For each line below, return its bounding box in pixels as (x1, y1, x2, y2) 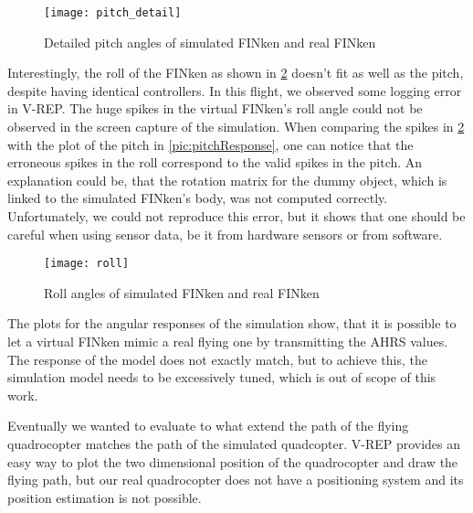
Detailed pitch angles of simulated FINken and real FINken (44, 32, 376, 51)
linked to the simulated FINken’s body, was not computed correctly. (7, 188, 388, 208)
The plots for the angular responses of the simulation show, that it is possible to (7, 314, 457, 333)
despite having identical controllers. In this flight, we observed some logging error (7, 80, 462, 100)
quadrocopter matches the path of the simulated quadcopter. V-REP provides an (7, 434, 461, 453)
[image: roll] (44, 257, 130, 271)
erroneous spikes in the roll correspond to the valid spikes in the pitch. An (7, 153, 423, 172)
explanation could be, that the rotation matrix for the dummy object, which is (7, 170, 447, 189)
